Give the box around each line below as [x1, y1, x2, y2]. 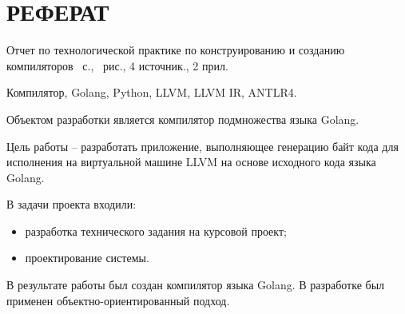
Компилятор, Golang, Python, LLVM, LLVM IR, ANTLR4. [6, 84, 297, 101]
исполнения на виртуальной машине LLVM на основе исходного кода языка [6, 153, 376, 170]
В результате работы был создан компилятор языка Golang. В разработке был [6, 276, 385, 293]
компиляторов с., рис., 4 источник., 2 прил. [6, 57, 228, 74]
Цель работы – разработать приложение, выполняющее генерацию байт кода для [6, 137, 399, 154]
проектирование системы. [25, 249, 149, 266]
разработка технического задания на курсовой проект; [25, 222, 287, 239]
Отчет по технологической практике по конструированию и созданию [6, 42, 345, 58]
